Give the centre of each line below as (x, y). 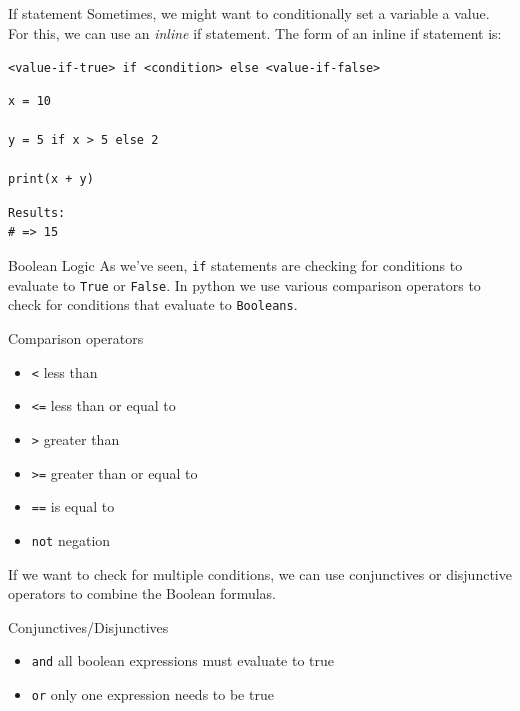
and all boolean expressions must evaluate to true (183, 660)
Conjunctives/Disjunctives (88, 626)
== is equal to (73, 506)
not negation (71, 539)
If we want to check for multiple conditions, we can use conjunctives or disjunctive (260, 573)
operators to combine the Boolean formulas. (142, 593)
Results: (37, 212)
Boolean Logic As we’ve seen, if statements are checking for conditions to (235, 265)
